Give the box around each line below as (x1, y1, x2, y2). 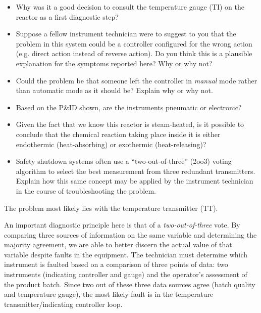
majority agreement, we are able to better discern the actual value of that (4, 239, 232, 250)
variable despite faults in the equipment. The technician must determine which (4, 249, 248, 259)
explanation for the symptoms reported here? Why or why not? (16, 58, 213, 68)
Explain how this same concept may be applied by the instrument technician (16, 175, 253, 186)
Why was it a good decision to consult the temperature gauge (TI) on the (16, 2, 244, 12)
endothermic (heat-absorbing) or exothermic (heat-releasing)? (16, 139, 206, 149)
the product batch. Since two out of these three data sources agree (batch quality (4, 279, 255, 289)
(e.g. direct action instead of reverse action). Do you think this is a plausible (16, 48, 252, 59)
